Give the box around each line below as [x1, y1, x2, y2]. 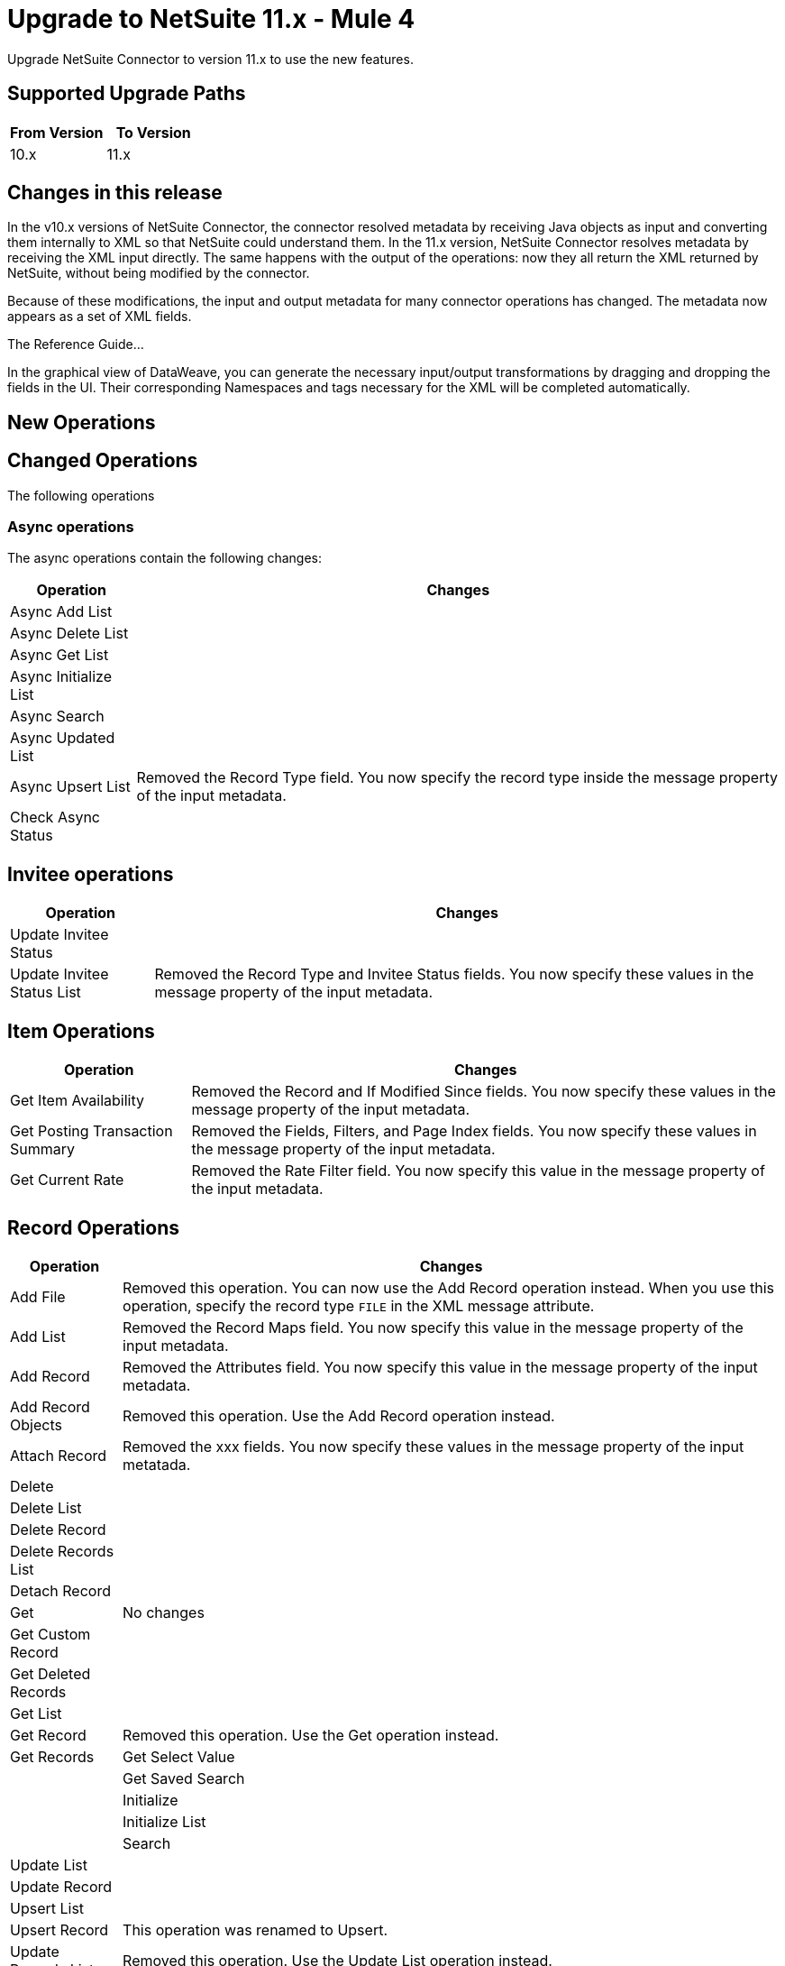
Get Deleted [10, 1664, 91, 1683]
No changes [123, 1603, 205, 1621]
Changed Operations [7, 449, 198, 473]
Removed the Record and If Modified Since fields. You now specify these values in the [191, 1082, 776, 1101]
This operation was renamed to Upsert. [123, 1920, 388, 1939]
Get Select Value [123, 1747, 235, 1766]
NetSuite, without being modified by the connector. [7, 265, 310, 281]
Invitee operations [7, 862, 174, 886]
